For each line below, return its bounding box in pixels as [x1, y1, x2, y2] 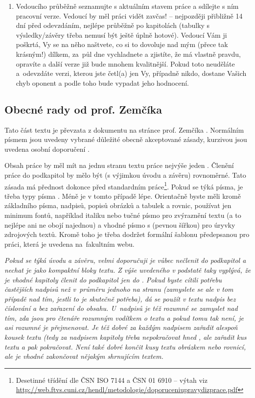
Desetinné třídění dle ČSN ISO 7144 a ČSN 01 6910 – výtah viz [16, 375, 208, 385]
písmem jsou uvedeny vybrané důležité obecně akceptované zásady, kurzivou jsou [4, 134, 247, 144]
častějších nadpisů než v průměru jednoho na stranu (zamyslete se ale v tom [4, 284, 233, 294]
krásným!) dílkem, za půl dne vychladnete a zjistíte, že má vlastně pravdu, [16, 48, 241, 59]
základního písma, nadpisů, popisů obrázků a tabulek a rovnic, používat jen [4, 200, 232, 211]
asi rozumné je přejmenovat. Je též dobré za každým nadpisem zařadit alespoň [4, 322, 238, 332]
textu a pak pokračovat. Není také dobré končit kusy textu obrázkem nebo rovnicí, [4, 341, 246, 351]
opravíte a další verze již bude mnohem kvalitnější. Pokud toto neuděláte [16, 58, 235, 69]
